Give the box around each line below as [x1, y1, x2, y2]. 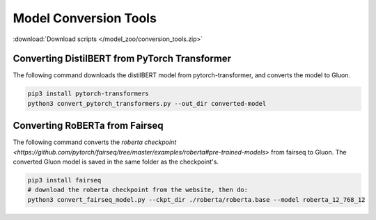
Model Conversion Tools [13, 10, 157, 26]
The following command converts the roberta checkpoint [13, 138, 177, 146]
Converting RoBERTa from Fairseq [13, 120, 164, 132]
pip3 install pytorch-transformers [27, 90, 149, 97]
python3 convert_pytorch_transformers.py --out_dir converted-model [27, 100, 267, 107]
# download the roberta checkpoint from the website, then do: [27, 186, 249, 194]
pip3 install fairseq [27, 176, 102, 184]
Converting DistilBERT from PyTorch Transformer [13, 53, 232, 65]
